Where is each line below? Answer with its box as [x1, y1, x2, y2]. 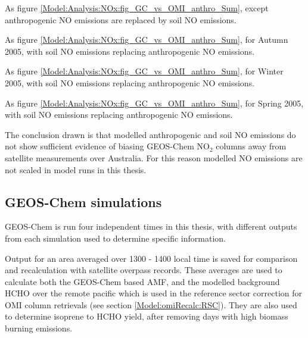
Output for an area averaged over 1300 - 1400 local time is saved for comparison [5, 252, 298, 264]
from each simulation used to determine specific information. [5, 231, 226, 244]
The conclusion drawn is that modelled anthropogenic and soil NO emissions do [5, 128, 296, 140]
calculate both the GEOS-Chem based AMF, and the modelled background [5, 275, 280, 287]
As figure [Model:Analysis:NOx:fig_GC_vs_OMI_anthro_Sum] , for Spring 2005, [5, 96, 304, 109]
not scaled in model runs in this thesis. [5, 163, 147, 176]
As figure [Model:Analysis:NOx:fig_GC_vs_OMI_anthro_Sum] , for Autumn [5, 33, 288, 46]
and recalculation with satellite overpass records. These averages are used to [5, 264, 282, 276]
